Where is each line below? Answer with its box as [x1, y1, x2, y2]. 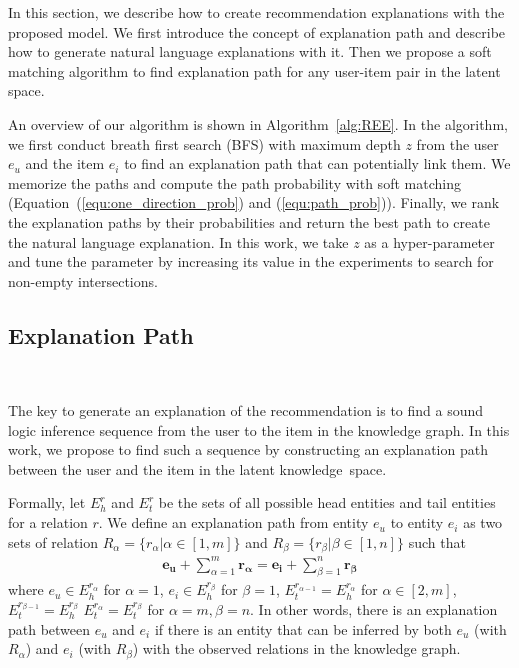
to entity [390, 512, 444, 533]
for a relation [8, 512, 88, 533]
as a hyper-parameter [364, 231, 495, 252]
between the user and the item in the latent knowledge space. [8, 458, 387, 479]
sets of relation [8, 531, 99, 552]
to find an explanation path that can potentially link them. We [124, 153, 511, 174]
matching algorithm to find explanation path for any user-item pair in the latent [8, 60, 501, 81]
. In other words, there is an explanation [250, 599, 498, 620]
